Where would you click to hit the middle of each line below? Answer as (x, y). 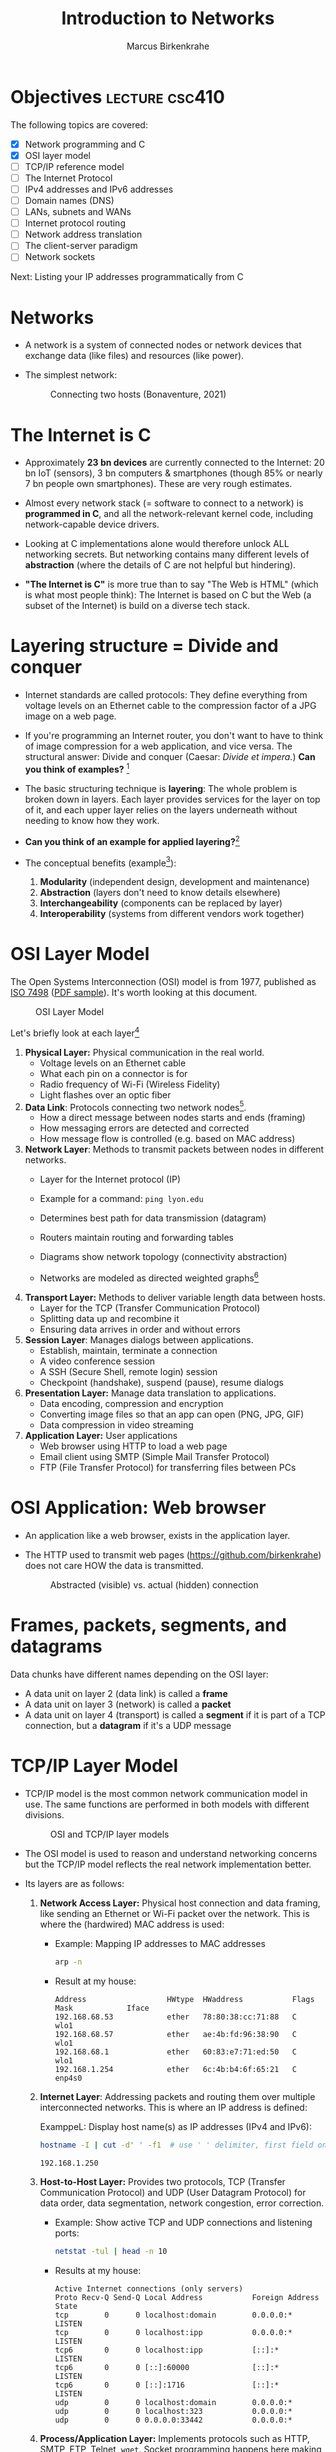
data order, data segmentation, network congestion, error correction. (182, 2203)
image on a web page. (70, 716)
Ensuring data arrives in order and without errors (140, 1329)
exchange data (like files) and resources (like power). (134, 356)
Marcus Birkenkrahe (168, 46)
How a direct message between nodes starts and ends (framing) (172, 1118)
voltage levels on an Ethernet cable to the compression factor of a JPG (170, 706)
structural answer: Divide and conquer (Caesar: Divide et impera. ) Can (170, 757)
